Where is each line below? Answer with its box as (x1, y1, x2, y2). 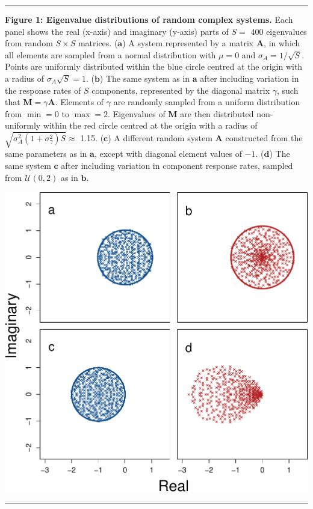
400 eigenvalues (250, 25, 307, 37)
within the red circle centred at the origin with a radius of (43, 119, 258, 132)
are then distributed (180, 107, 254, 120)
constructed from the (225, 131, 303, 144)
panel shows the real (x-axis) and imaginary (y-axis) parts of (5, 25, 229, 37)
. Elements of (55, 96, 104, 108)
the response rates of (5, 84, 81, 96)
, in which (264, 37, 300, 49)
